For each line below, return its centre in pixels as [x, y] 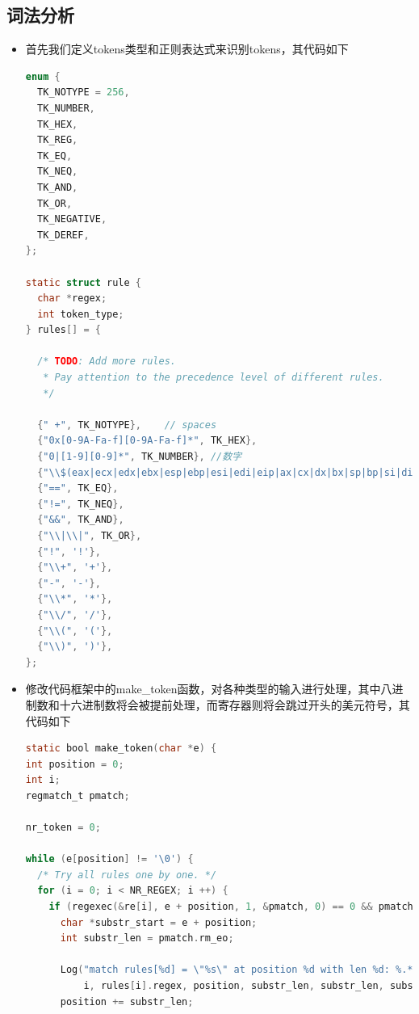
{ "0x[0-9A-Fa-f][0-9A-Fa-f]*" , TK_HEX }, [147, 441]
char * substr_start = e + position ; [159, 922]
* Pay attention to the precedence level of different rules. [214, 378]
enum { [43, 76]
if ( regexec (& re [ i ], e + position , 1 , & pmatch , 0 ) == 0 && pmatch [231, 907]
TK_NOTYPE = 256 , [84, 93]
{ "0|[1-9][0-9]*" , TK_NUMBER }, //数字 [140, 457]
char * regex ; [72, 299]
